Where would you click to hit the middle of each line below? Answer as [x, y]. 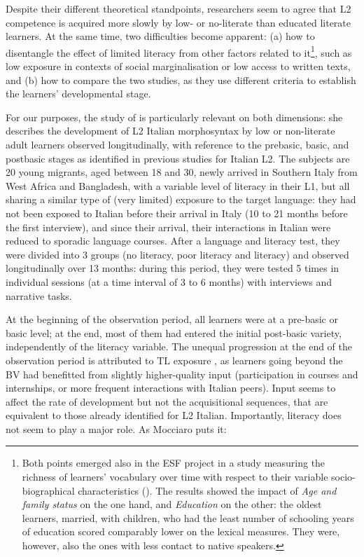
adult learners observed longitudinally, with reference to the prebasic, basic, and [177, 144]
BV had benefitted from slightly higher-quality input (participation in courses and [182, 374]
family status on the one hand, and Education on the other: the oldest [172, 504]
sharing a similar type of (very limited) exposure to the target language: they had [181, 199]
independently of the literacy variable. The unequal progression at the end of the [179, 346]
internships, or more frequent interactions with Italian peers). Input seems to [171, 388]
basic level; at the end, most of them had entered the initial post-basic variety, [174, 332]
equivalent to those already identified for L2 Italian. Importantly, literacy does [174, 415]
